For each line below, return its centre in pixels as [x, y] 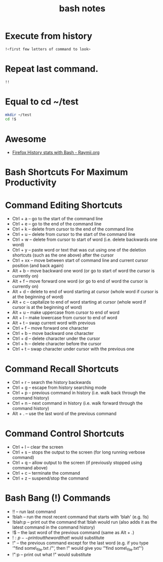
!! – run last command [34, 512]
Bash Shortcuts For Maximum [67, 172]
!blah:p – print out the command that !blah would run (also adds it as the [85, 522]
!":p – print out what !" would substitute [52, 554]
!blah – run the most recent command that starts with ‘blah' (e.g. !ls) [81, 517]
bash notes [82, 9]
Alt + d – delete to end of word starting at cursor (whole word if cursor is [85, 292]
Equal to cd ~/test [42, 102]
